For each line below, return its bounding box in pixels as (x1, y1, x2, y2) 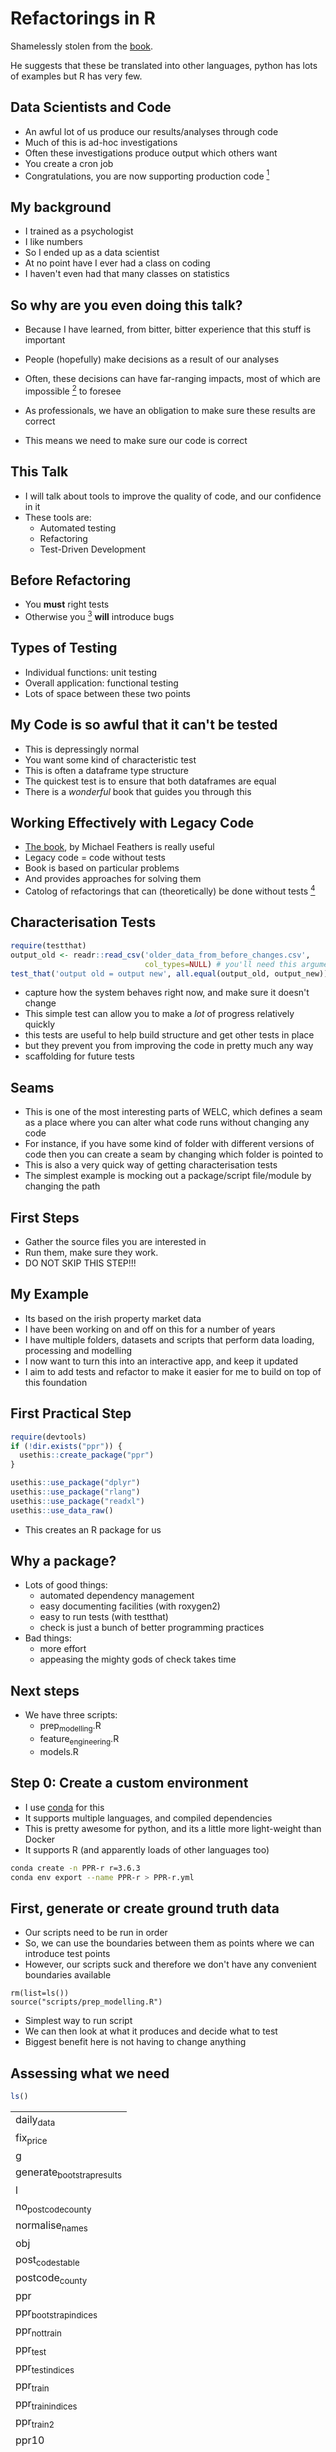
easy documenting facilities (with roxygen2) (39, 1600, 221, 1612)
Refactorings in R (10, 7, 156, 30)
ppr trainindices (15, 2397, 78, 2412)
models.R (39, 1745, 79, 1757)
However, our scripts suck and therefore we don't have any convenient (24, 1958, 317, 1971)
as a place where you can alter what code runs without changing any (24, 1117, 310, 1129)
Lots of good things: (24, 1579, 108, 1591)
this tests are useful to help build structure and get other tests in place (24, 1029, 315, 1041)
